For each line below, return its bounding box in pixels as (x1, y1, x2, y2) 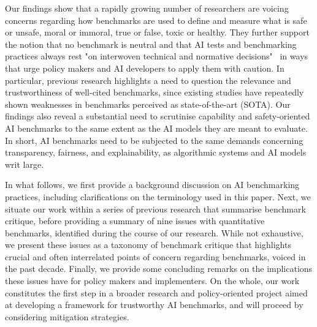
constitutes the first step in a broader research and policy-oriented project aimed (5, 286, 308, 299)
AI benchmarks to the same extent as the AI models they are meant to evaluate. (5, 121, 308, 134)
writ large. (5, 157, 44, 170)
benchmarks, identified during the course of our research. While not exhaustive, (5, 226, 304, 239)
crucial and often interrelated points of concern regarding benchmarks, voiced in (5, 250, 306, 263)
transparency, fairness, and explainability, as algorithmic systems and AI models (5, 146, 307, 159)
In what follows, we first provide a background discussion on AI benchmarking (5, 178, 300, 191)
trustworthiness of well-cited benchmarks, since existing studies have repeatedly (5, 86, 304, 99)
